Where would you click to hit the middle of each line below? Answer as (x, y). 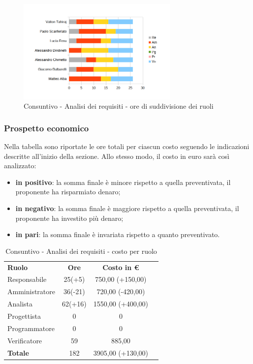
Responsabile (27, 279)
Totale (18, 352)
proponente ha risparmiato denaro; (68, 192)
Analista (20, 304)
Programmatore (31, 328)
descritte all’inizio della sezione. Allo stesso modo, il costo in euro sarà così (117, 156)
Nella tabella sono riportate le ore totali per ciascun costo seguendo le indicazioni (127, 146)
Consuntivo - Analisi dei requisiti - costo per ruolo (81, 251)
